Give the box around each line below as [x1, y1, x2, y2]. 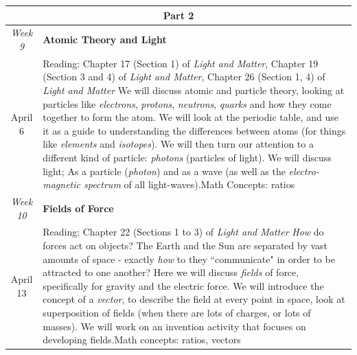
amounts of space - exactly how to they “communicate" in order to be [43, 251, 335, 266]
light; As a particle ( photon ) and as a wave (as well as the [43, 163, 286, 178]
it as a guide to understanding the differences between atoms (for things [43, 123, 346, 137]
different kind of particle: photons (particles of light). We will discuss [43, 150, 332, 164]
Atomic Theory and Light [43, 32, 167, 47]
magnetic [43, 177, 80, 192]
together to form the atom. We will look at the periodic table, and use [43, 110, 338, 124]
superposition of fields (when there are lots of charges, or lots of [43, 305, 311, 319]
